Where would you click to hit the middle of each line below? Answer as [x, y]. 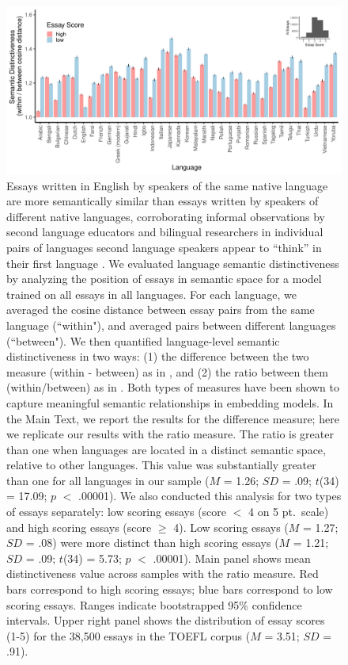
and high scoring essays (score [79, 527]
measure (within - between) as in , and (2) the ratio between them [167, 371]
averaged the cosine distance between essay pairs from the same [161, 310]
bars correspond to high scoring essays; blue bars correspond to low [170, 589]
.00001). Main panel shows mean [232, 558]
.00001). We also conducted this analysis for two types [210, 496]
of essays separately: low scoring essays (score [117, 512]
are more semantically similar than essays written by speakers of [163, 201]
